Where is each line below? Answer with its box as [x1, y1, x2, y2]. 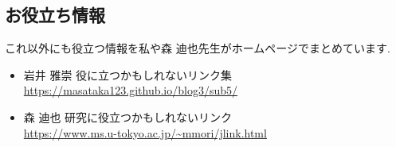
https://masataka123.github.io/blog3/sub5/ [23, 82, 238, 99]
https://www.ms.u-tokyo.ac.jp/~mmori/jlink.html [23, 124, 267, 141]
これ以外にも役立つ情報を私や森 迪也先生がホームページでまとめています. [5, 40, 390, 56]
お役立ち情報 [5, 2, 105, 27]
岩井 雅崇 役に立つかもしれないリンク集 [23, 66, 233, 83]
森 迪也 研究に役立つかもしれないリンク [23, 108, 233, 125]
